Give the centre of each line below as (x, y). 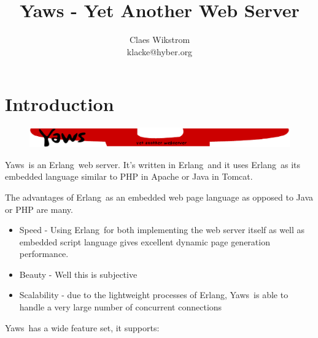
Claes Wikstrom (160, 40)
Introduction (60, 104)
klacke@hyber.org (160, 51)
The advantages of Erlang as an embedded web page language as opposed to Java (159, 197)
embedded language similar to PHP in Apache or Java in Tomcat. (129, 176)
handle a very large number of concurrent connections (121, 307)
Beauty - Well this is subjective (78, 274)
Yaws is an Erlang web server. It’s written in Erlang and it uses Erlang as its (153, 164)
